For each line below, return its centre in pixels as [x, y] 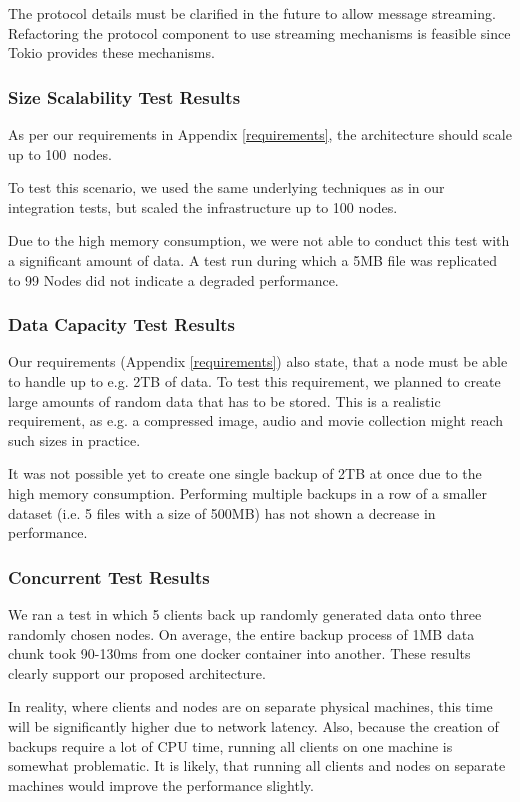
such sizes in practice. [74, 439]
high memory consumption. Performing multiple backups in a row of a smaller [247, 492]
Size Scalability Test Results [124, 96]
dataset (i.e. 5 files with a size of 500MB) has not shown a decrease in [222, 512]
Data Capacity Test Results [121, 324]
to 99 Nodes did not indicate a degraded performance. [173, 279]
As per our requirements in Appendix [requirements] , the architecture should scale [260, 134]
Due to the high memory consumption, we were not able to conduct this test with [259, 240]
